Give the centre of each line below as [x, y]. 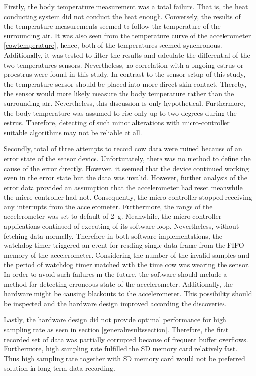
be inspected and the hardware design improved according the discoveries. [115, 303]
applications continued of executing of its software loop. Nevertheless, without [122, 226]
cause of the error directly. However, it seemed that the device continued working [126, 168]
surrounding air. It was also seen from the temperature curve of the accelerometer [128, 35]
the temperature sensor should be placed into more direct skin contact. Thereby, [125, 84]
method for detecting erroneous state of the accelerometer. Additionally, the [119, 284]
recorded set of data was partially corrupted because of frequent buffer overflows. [126, 339]
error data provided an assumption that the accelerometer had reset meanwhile [123, 187]
